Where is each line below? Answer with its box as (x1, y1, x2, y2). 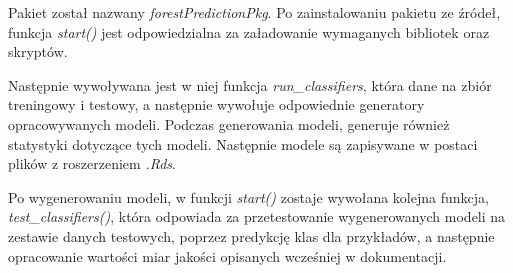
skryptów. (8, 41, 68, 62)
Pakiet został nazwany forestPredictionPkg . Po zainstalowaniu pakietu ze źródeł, (8, 2, 501, 22)
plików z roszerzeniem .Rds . (8, 153, 176, 174)
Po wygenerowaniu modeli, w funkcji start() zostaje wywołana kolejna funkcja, (8, 186, 489, 207)
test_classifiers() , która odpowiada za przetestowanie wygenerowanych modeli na (8, 206, 506, 227)
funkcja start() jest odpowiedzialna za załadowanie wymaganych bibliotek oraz (8, 21, 490, 42)
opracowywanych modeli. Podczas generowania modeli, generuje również (8, 113, 450, 134)
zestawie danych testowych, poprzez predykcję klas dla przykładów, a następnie (8, 225, 495, 246)
